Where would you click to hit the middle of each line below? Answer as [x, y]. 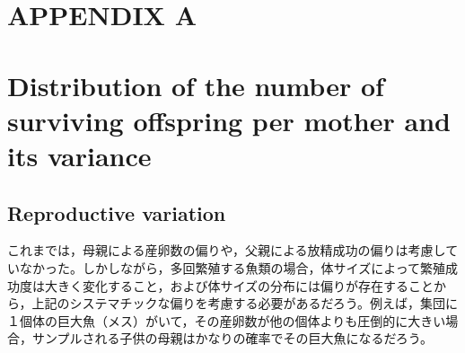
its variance [79, 155]
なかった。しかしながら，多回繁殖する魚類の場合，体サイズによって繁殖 [232, 267]
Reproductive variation [117, 212]
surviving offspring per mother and [229, 120]
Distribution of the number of [196, 85]
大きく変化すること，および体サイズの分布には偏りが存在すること [239, 285]
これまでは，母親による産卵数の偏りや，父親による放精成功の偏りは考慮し [227, 250]
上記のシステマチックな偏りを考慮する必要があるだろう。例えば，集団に [245, 303]
